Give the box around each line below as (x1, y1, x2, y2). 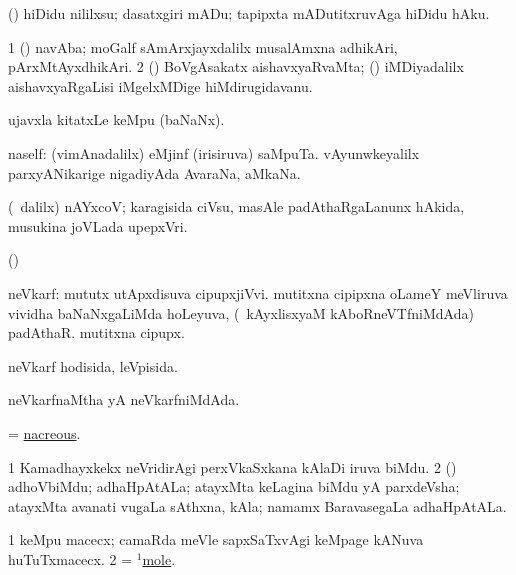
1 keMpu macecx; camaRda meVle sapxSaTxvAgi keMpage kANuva (8, 529, 424, 550)
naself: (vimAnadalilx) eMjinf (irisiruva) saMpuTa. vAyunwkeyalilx (8, 142, 420, 163)
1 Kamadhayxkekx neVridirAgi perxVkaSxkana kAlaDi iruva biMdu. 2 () (8, 456, 457, 477)
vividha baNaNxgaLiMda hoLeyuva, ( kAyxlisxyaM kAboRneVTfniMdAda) (8, 302, 474, 323)
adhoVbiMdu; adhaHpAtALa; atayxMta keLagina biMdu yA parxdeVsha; (8, 476, 460, 497)
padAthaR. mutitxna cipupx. (8, 322, 185, 343)
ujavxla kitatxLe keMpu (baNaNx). (8, 109, 225, 130)
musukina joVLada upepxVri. (8, 215, 188, 236)
